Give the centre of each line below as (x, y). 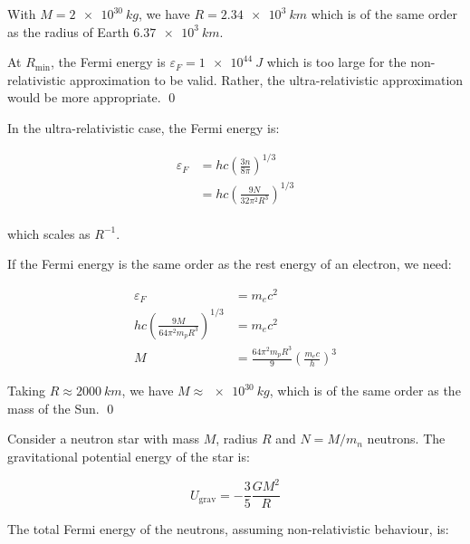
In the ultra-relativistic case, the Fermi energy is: (144, 127)
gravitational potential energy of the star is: (129, 457)
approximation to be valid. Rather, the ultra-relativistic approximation (266, 79)
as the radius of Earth (68, 31)
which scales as (49, 233)
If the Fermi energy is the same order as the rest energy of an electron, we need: (230, 264)
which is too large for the (336, 62)
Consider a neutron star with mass (103, 439)
